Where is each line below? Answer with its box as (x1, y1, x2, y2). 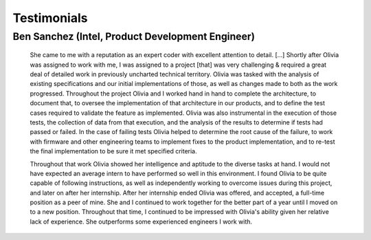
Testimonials (12, 10, 88, 25)
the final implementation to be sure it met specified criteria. (30, 147, 197, 155)
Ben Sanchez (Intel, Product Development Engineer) (12, 30, 256, 43)
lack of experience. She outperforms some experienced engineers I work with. (30, 217, 253, 226)
